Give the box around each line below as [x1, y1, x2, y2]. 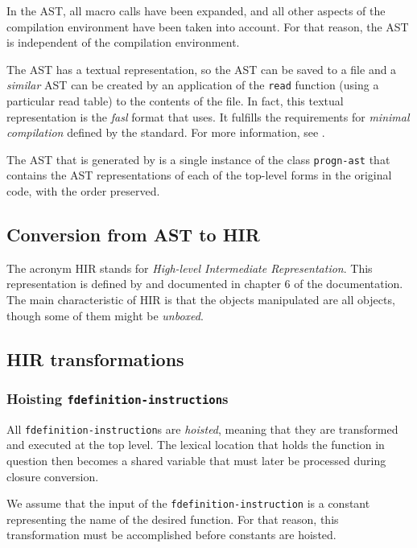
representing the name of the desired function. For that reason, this [6, 510, 339, 527]
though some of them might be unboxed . [6, 307, 204, 323]
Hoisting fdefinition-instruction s [6, 388, 229, 408]
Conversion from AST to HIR [6, 222, 260, 247]
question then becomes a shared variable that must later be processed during [6, 452, 386, 469]
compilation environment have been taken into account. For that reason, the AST [6, 18, 409, 35]
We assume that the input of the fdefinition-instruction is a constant [6, 495, 370, 512]
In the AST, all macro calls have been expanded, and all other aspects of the [6, 2, 386, 19]
